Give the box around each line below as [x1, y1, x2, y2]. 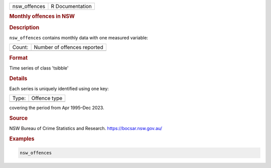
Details [9, 75, 28, 82]
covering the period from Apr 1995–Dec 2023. [9, 105, 104, 111]
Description [9, 24, 40, 31]
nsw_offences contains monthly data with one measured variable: [9, 34, 148, 40]
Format [9, 54, 28, 61]
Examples [9, 135, 35, 142]
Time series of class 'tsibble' [9, 65, 69, 71]
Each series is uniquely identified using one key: [9, 85, 109, 92]
